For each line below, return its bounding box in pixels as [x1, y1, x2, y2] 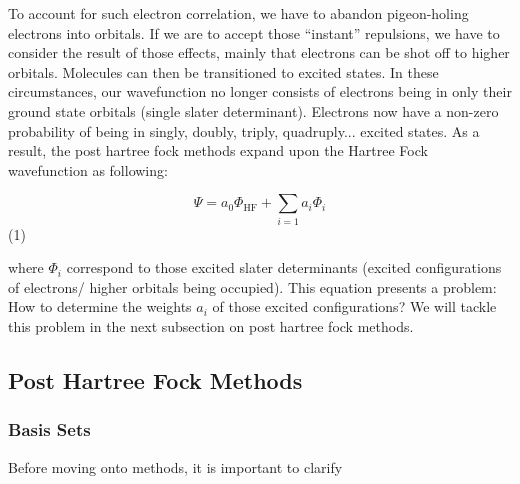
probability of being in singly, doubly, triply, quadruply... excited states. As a [8, 120, 480, 141]
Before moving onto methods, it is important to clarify [8, 456, 343, 477]
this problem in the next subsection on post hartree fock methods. [8, 316, 414, 337]
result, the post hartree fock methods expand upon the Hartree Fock [8, 140, 428, 161]
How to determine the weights [8, 296, 192, 317]
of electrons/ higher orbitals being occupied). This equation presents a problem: [8, 276, 497, 297]
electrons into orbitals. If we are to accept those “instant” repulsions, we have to [8, 22, 500, 43]
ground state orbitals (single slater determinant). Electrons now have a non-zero [8, 100, 499, 121]
